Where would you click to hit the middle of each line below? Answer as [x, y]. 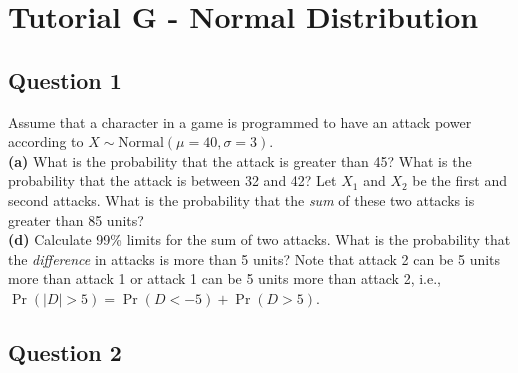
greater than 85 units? [76, 219]
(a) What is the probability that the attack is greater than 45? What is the [240, 160]
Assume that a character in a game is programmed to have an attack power [240, 121]
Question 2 [65, 351]
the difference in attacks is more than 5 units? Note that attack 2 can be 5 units [254, 258]
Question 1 [65, 79]
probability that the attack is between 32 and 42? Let [172, 180]
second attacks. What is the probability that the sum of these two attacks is [241, 199]
